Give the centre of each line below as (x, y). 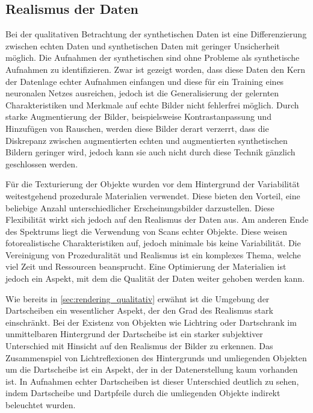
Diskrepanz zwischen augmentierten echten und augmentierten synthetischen (147, 140)
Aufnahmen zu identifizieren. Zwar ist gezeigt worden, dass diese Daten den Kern (156, 69)
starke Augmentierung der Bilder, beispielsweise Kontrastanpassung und (138, 116)
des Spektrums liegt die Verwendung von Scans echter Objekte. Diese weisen (147, 231)
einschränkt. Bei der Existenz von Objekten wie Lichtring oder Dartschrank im (151, 322)
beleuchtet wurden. (41, 405)
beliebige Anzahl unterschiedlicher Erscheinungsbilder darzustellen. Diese (140, 207)
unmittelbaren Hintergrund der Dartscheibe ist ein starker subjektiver (134, 334)
